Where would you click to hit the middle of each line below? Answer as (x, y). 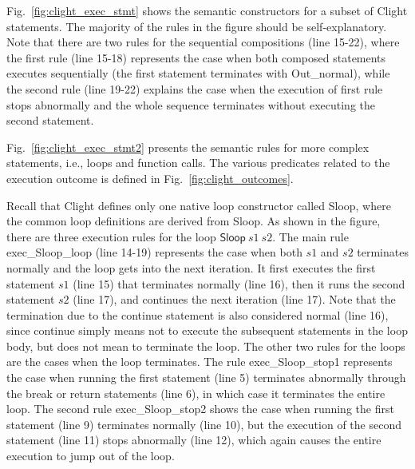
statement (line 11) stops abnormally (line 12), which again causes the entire (194, 440)
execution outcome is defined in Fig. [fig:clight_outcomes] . (150, 178)
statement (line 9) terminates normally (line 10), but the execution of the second (204, 424)
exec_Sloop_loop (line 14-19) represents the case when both (154, 252)
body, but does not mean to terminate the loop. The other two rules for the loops (206, 346)
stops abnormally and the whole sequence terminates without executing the (191, 104)
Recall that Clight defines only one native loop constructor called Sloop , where (199, 205)
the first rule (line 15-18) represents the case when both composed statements (196, 57)
